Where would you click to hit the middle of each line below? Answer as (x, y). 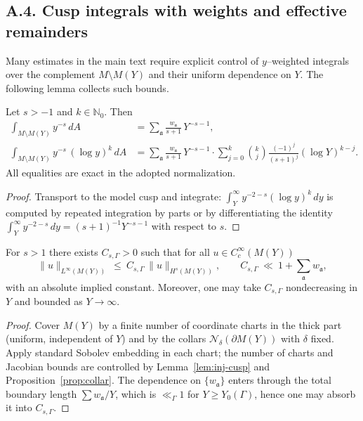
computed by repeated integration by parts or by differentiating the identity (169, 212)
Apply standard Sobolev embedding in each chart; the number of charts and (170, 352)
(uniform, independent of (59, 338)
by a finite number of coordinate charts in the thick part (220, 324)
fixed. (322, 338)
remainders (47, 31)
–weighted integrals (308, 60)
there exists (74, 251)
